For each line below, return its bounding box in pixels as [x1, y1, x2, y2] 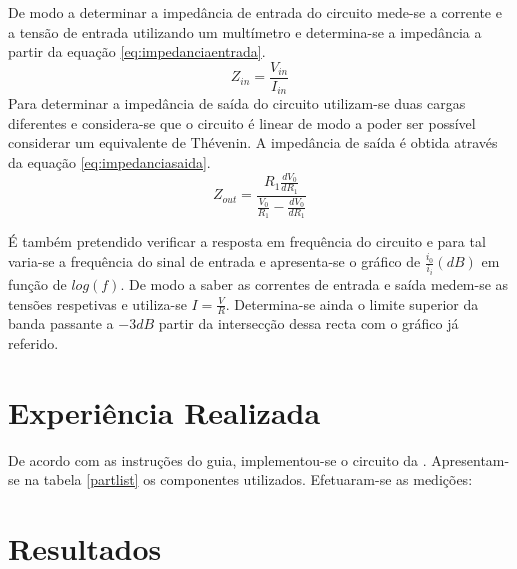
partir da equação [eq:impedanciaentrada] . [8, 41, 266, 62]
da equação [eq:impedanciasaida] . [8, 152, 211, 173]
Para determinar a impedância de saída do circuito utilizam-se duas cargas [8, 93, 466, 114]
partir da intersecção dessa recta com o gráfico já [158, 313, 459, 334]
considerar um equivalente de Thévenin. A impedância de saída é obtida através [8, 132, 498, 153]
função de [8, 274, 67, 294]
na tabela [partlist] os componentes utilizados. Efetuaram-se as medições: [24, 469, 473, 490]
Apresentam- [431, 449, 510, 470]
